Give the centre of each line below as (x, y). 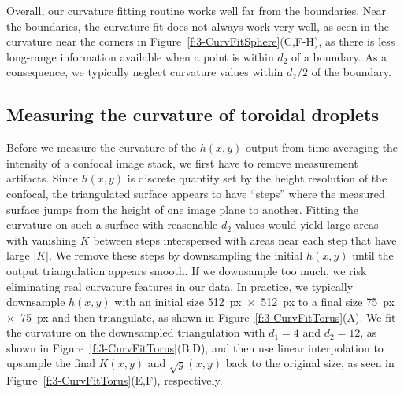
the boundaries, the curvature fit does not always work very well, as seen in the (198, 26)
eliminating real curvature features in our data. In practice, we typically (180, 286)
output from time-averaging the (322, 147)
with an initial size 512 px (178, 302)
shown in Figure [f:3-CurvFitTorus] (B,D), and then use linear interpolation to (195, 347)
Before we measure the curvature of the (102, 147)
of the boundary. (351, 72)
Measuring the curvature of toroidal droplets (193, 114)
